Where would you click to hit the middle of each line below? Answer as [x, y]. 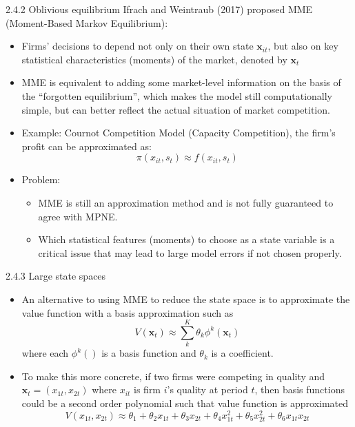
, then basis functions [300, 389]
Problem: [41, 179]
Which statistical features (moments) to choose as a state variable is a [186, 239]
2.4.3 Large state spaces [56, 276]
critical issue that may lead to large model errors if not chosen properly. [190, 252]
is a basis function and [149, 353]
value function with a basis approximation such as [128, 312]
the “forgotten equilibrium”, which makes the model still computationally [177, 95]
